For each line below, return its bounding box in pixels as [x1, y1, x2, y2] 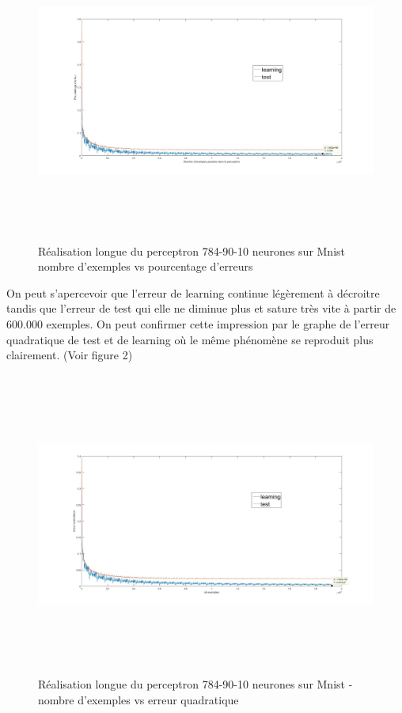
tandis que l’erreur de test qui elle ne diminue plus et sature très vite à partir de [6, 300, 396, 317]
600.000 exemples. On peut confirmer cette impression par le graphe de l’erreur [6, 315, 390, 332]
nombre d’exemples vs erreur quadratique [38, 691, 239, 707]
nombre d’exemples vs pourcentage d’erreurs [38, 258, 253, 275]
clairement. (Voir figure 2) [6, 347, 133, 363]
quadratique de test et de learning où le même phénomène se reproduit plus [6, 331, 374, 347]
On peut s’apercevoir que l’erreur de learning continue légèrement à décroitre [6, 284, 380, 301]
